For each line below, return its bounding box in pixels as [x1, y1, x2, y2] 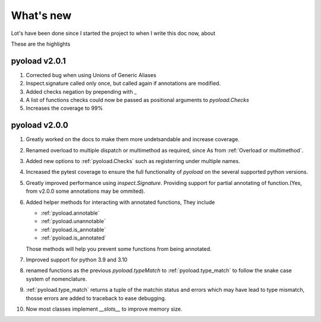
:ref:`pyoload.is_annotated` [40, 234, 106, 241]
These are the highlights [11, 40, 71, 47]
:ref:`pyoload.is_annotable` [40, 226, 106, 233]
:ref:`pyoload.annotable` [40, 209, 100, 216]
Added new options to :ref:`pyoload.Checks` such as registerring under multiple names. [26, 158, 240, 165]
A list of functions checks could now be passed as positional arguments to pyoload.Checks [26, 97, 250, 104]
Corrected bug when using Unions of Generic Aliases [26, 71, 157, 78]
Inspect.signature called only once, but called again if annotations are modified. [26, 80, 221, 87]
